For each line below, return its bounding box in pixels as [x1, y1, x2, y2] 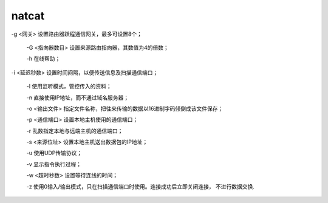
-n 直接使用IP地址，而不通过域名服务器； [26, 94, 129, 101]
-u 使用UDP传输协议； [26, 149, 83, 157]
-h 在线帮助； [26, 55, 61, 62]
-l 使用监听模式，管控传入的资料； [26, 82, 112, 90]
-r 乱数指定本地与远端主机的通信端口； [26, 127, 123, 135]
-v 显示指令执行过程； [26, 161, 82, 168]
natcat [11, 9, 45, 22]
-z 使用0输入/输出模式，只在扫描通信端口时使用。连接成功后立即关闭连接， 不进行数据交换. [26, 182, 255, 190]
